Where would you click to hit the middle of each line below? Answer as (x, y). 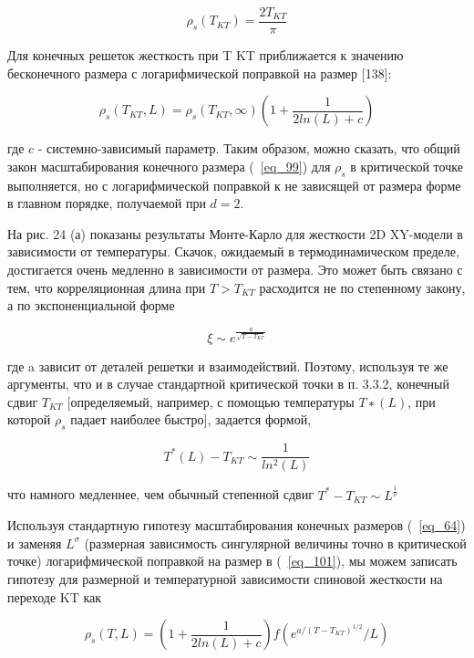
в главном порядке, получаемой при (107, 203)
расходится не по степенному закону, (362, 287)
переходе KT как (55, 596)
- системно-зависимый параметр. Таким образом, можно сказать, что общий (249, 148)
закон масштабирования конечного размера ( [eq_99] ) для (169, 166)
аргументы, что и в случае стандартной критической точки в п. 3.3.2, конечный (229, 384)
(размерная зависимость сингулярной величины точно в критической (275, 543)
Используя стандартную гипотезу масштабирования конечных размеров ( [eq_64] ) (237, 525)
